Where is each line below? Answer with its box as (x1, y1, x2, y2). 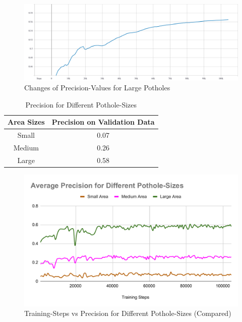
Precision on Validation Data (51, 117, 155, 127)
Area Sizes (8, 117, 45, 127)
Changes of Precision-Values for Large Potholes (24, 82, 170, 93)
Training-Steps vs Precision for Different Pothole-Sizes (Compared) (24, 308, 231, 318)
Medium (13, 142, 39, 153)
